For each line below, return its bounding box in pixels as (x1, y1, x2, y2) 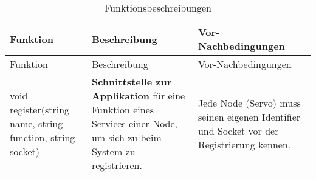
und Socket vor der (197, 123, 279, 138)
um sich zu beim (91, 130, 162, 144)
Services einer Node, (91, 116, 178, 130)
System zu (91, 144, 136, 158)
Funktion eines (91, 102, 154, 116)
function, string (10, 130, 75, 144)
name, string (10, 116, 63, 130)
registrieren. (91, 158, 142, 172)
